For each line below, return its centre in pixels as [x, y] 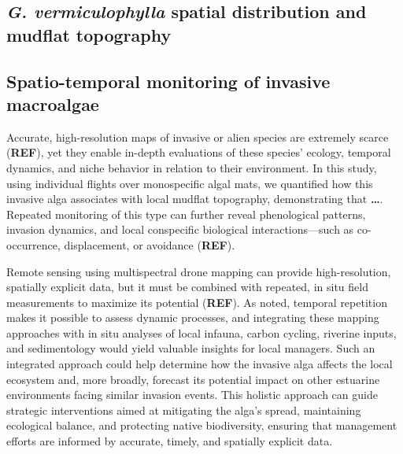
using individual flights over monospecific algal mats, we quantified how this [190, 183]
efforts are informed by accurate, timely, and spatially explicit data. [170, 441]
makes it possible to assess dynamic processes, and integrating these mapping [193, 317]
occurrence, [33, 244]
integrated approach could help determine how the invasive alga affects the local [200, 364]
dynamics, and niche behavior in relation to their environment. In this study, [192, 167]
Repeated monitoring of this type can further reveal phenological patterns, [186, 214]
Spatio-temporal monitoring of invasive [168, 81]
